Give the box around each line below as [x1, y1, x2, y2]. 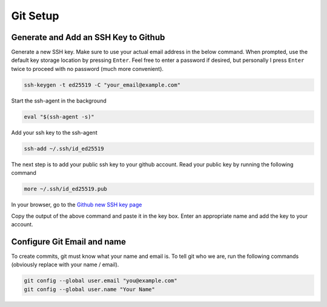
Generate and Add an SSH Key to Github [11, 32, 165, 42]
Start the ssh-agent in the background [11, 97, 107, 104]
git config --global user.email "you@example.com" [24, 277, 178, 285]
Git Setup [11, 9, 59, 22]
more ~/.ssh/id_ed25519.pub [24, 186, 107, 192]
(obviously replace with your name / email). [11, 261, 119, 268]
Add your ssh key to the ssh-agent [11, 129, 97, 136]
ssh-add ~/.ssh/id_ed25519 [24, 145, 104, 152]
